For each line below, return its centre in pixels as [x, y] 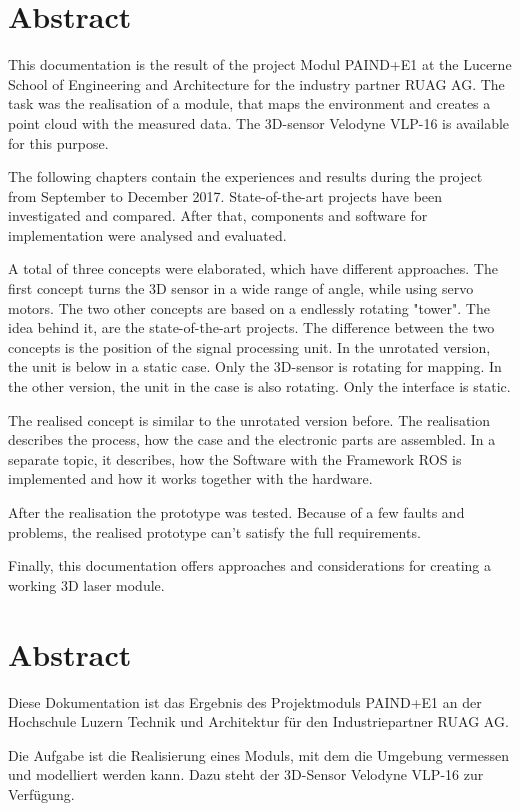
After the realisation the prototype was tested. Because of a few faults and [236, 512]
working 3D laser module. [86, 584]
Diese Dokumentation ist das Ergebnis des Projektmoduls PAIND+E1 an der [245, 701]
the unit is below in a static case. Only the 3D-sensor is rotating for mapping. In [255, 366]
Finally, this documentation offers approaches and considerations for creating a [250, 565]
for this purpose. [58, 142]
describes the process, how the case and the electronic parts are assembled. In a [252, 439]
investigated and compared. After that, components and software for [218, 215]
